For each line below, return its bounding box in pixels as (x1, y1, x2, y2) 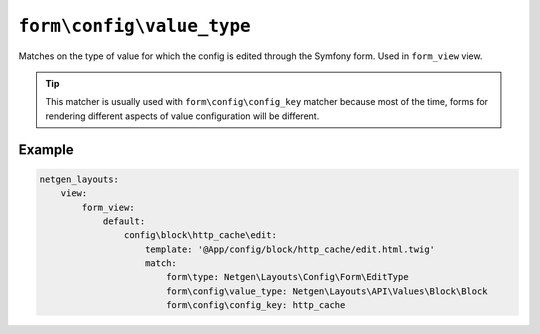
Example (18, 141, 74, 158)
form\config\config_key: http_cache (165, 300, 346, 311)
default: (102, 215, 146, 227)
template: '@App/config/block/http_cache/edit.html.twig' (145, 243, 435, 255)
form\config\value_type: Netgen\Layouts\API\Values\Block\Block (165, 285, 489, 297)
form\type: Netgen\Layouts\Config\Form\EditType (165, 271, 409, 283)
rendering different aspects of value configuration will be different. (45, 110, 320, 122)
